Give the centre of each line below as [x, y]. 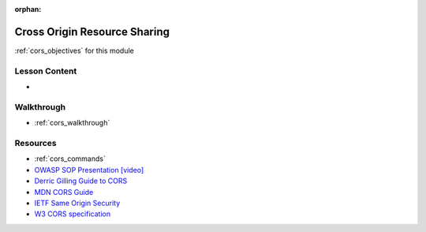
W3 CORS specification [72, 214]
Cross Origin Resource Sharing [92, 32]
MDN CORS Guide [64, 192]
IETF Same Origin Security [77, 203]
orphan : [28, 9]
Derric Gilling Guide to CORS [81, 181]
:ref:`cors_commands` [70, 159]
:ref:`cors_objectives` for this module [74, 51]
